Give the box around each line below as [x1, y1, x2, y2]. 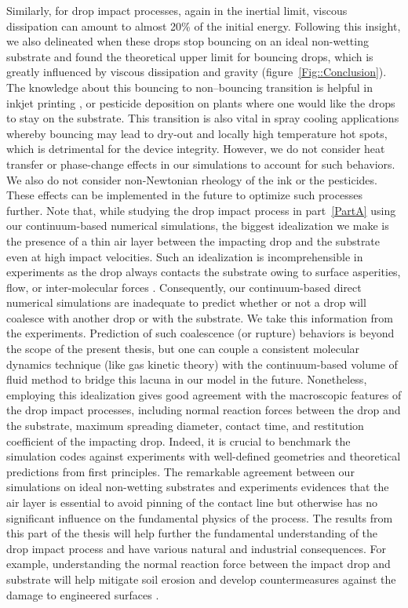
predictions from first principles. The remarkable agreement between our [6, 463, 355, 479]
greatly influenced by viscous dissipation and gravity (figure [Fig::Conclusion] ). [6, 64, 387, 80]
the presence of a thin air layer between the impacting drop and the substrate [6, 232, 381, 249]
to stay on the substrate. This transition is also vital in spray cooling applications [6, 110, 399, 126]
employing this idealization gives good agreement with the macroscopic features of [6, 386, 402, 402]
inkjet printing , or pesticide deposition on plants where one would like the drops [6, 94, 395, 111]
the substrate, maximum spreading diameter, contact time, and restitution [6, 417, 364, 434]
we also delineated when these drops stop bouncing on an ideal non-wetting [6, 33, 369, 49]
